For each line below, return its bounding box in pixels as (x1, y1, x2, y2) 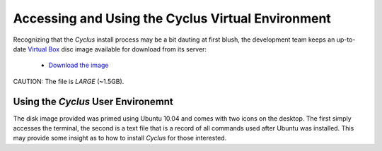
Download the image (48, 61, 109, 70)
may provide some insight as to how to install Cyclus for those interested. (13, 134, 227, 143)
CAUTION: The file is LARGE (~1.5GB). (13, 77, 125, 85)
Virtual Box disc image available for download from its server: (27, 44, 207, 53)
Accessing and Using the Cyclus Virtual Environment (13, 11, 332, 26)
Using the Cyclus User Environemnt (13, 95, 173, 107)
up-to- (336, 35, 356, 44)
